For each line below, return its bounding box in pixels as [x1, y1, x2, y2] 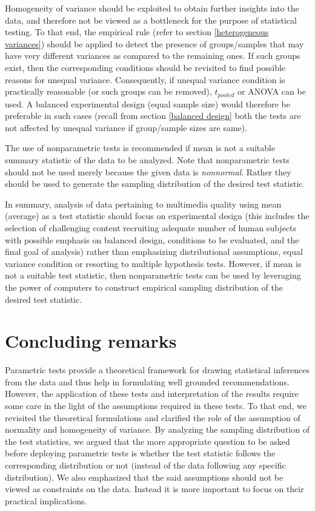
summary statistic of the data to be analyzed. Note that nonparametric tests [5, 153, 290, 166]
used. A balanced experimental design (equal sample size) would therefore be [5, 97, 290, 110]
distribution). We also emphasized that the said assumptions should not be [5, 470, 283, 483]
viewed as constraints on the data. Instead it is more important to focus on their [5, 482, 304, 495]
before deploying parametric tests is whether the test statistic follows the [5, 447, 276, 459]
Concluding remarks [5, 328, 177, 353]
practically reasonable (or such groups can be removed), [5, 85, 212, 98]
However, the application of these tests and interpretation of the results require [5, 387, 299, 400]
